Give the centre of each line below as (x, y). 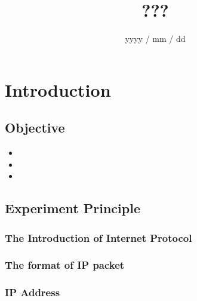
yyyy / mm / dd (155, 39)
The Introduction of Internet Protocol (98, 237)
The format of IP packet (65, 265)
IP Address (33, 292)
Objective (35, 128)
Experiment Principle (73, 208)
